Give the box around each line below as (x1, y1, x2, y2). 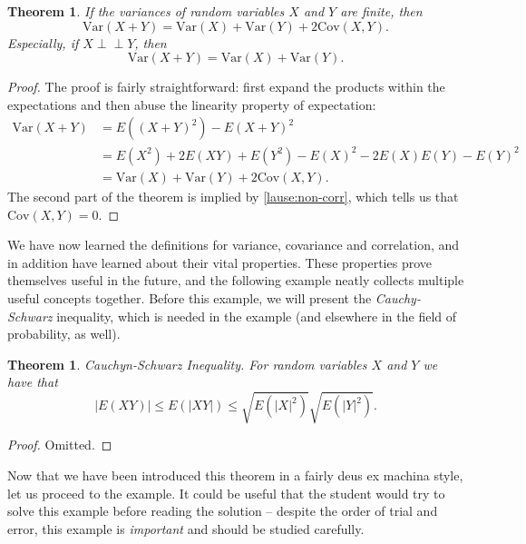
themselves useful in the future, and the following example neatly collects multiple (7, 271, 464, 290)
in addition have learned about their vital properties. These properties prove (7, 252, 432, 272)
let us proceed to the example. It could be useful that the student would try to (7, 483, 445, 502)
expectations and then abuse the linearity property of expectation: (7, 94, 376, 114)
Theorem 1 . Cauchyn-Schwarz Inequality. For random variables (7, 354, 367, 373)
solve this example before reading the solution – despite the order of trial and (7, 501, 438, 520)
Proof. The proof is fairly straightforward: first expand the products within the (7, 77, 445, 96)
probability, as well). (7, 324, 121, 343)
